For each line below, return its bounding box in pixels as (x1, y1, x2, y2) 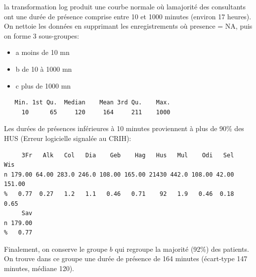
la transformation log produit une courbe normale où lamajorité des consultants (4, 1, 246, 11)
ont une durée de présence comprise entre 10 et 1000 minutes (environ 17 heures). (4, 11, 252, 21)
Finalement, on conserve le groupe (4, 243, 108, 254)
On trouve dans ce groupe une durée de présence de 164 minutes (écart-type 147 (4, 253, 248, 264)
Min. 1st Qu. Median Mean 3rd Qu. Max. (14, 99, 171, 106)
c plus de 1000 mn (15, 80, 71, 91)
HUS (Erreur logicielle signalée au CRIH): (4, 133, 131, 143)
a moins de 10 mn (15, 47, 70, 57)
